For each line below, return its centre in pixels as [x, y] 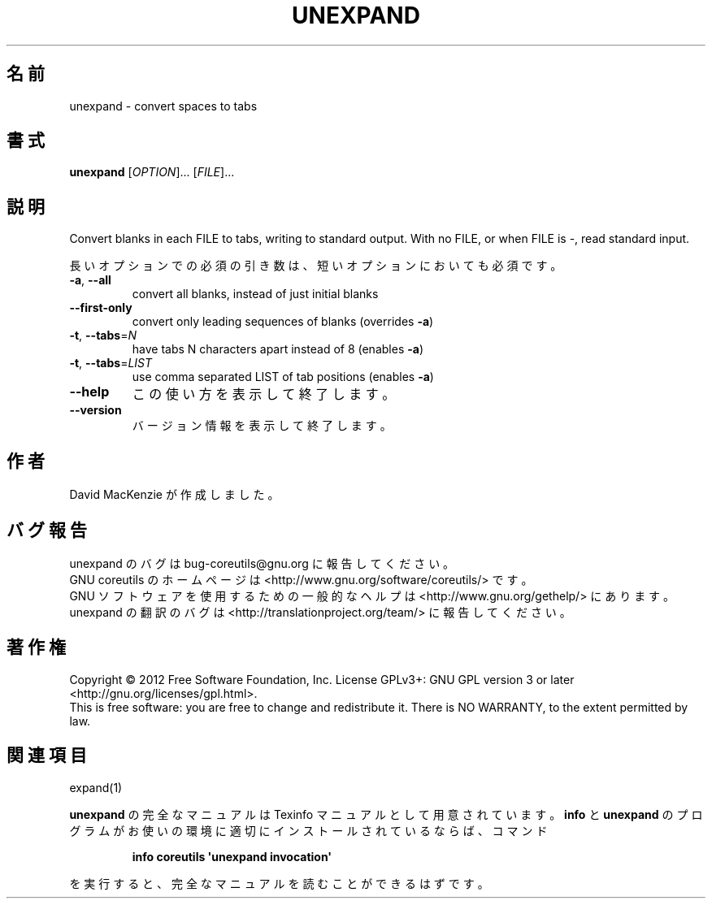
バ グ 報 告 [47, 530]
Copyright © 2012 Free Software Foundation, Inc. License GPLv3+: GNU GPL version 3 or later [322, 679]
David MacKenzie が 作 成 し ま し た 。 [174, 495]
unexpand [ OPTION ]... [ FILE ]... [152, 172]
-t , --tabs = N [103, 336]
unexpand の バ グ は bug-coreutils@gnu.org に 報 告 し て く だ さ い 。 [262, 563]
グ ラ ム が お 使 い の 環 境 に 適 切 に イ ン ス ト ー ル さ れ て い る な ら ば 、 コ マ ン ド [308, 830]
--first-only [101, 308]
